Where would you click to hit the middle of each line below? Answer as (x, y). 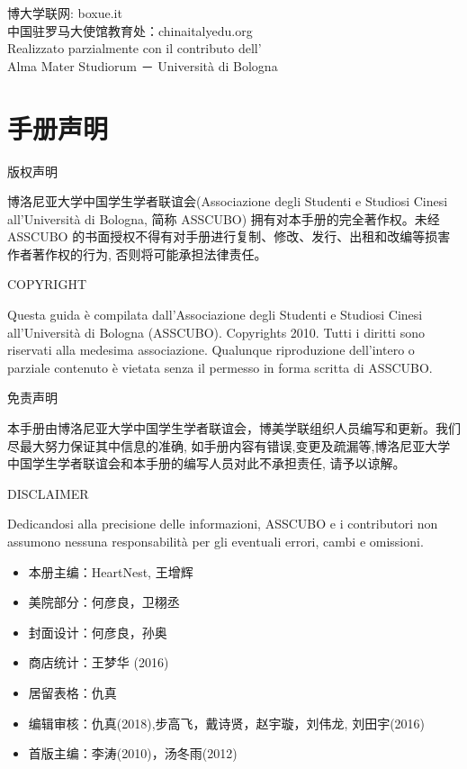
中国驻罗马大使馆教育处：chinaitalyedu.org (130, 30)
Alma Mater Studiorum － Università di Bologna (143, 65)
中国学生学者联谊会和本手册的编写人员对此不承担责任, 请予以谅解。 (207, 463)
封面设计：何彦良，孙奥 (98, 632)
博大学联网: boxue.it (65, 13)
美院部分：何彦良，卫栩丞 (104, 602)
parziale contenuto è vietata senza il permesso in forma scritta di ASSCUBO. (220, 367)
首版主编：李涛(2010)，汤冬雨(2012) (133, 753)
